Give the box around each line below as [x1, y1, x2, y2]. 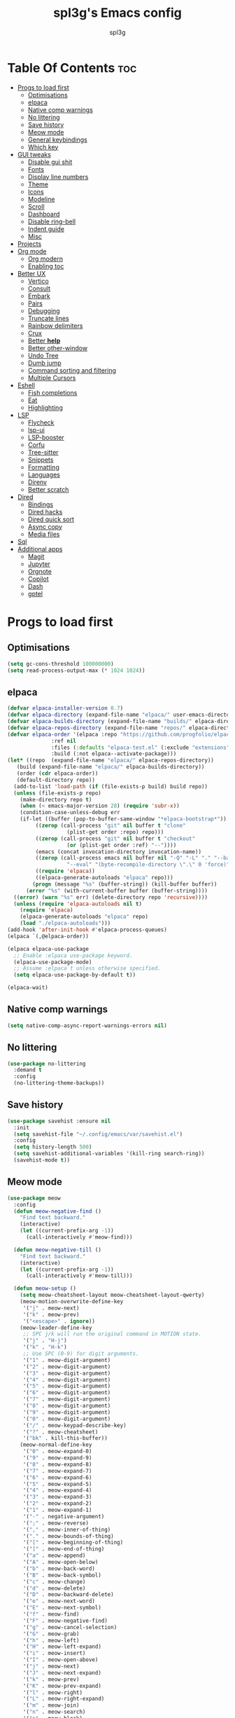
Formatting [27, 462, 59, 471]
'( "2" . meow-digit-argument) [22, 1363, 111, 1370]
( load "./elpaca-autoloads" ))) [20, 920, 111, 927]
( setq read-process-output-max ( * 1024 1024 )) [7, 667, 145, 674]
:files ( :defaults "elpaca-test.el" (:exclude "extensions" [51, 744, 230, 751]
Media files [27, 530, 60, 538]
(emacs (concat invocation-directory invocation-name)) [35, 848, 201, 855]
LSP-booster [27, 433, 64, 441]
